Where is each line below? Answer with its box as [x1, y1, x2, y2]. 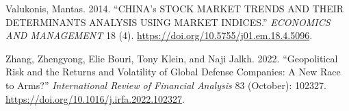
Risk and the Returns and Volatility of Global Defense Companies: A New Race [5, 64, 341, 79]
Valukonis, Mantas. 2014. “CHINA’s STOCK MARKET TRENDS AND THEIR [5, 1, 344, 15]
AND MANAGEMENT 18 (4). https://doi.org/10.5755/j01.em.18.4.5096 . [5, 28, 313, 42]
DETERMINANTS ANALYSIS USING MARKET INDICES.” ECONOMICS [5, 14, 331, 29]
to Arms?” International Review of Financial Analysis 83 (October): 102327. [5, 77, 326, 92]
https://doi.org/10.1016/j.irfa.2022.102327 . [5, 91, 185, 106]
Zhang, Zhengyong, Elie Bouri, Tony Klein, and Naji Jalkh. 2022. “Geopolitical [5, 51, 338, 65]
